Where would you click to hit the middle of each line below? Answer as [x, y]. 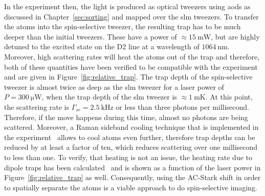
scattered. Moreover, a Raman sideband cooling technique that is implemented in [131, 127]
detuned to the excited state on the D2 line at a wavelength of [102, 46]
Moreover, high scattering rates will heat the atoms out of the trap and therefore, [132, 56]
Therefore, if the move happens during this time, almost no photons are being [126, 117]
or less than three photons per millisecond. [182, 106]
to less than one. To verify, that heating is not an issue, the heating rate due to [128, 157]
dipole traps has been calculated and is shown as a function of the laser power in [132, 167]
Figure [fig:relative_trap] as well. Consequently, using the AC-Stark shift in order [132, 177]
